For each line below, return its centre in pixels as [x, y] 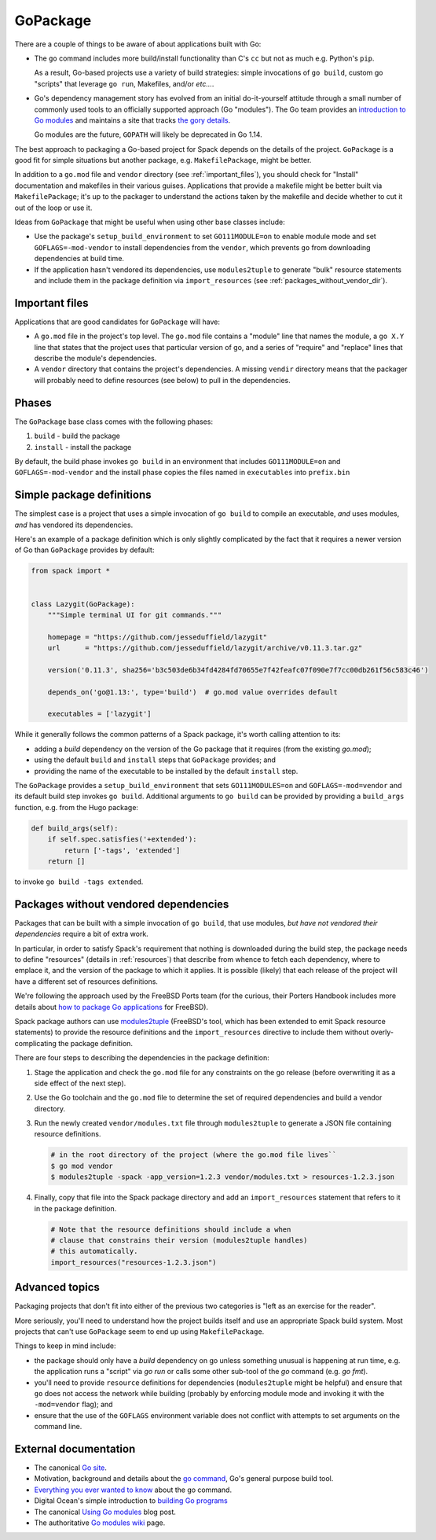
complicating [35, 1043]
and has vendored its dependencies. [74, 525]
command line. [58, 1427]
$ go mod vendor [82, 1166]
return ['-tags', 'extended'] [122, 850]
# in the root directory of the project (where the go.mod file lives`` [194, 1155]
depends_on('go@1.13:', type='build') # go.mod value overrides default [192, 692]
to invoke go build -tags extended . [79, 882]
